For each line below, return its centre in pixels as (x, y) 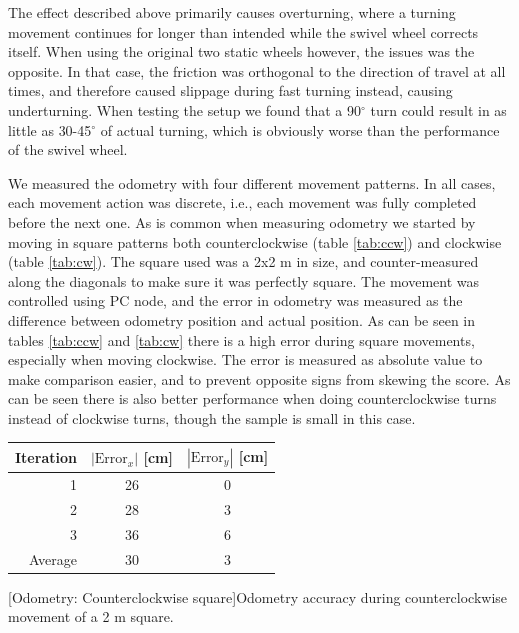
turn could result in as (438, 109)
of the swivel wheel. (68, 149)
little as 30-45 (50, 129)
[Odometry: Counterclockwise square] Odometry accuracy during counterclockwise (258, 596)
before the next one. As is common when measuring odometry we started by (242, 221)
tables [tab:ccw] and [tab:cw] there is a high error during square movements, (241, 339)
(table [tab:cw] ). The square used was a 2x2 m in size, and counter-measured (243, 261)
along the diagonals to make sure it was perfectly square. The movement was (243, 280)
